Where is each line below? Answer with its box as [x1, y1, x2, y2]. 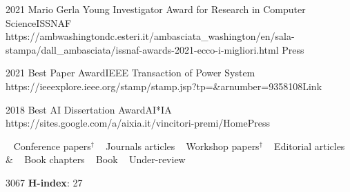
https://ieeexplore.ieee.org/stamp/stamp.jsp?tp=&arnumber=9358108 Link [6, 78, 322, 93]
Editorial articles [274, 138, 345, 153]
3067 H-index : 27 [6, 175, 83, 189]
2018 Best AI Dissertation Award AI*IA [6, 102, 172, 116]
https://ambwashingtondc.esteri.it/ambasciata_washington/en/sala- [6, 29, 295, 43]
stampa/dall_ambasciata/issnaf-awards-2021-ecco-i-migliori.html [6, 42, 279, 56]
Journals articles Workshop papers [106, 138, 260, 153]
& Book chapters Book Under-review [6, 152, 186, 167]
